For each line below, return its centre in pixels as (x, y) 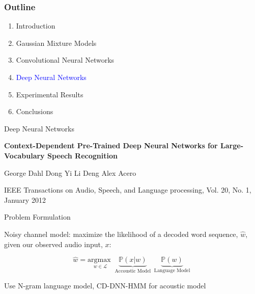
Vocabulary (24, 155)
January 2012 (25, 199)
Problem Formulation (37, 217)
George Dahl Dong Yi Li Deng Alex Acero (70, 172)
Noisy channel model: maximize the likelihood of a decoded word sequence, (121, 234)
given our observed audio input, (53, 244)
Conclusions (35, 111)
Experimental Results (50, 94)
